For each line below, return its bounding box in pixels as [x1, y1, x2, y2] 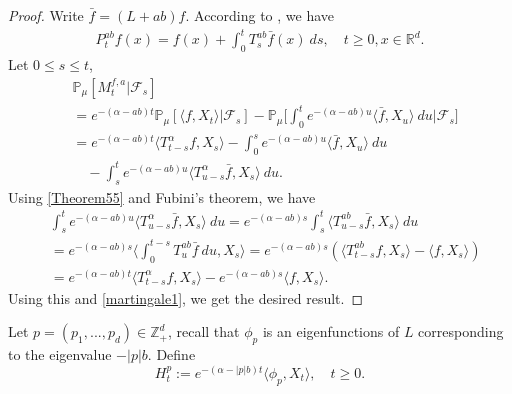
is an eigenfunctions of [262, 321, 400, 342]
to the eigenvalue [8, 344, 112, 365]
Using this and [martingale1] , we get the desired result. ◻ [8, 287, 364, 308]
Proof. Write [8, 5, 84, 25]
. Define [147, 344, 196, 365]
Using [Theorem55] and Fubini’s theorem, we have [8, 186, 316, 207]
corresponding [418, 321, 504, 342]
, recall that [167, 321, 240, 342]
